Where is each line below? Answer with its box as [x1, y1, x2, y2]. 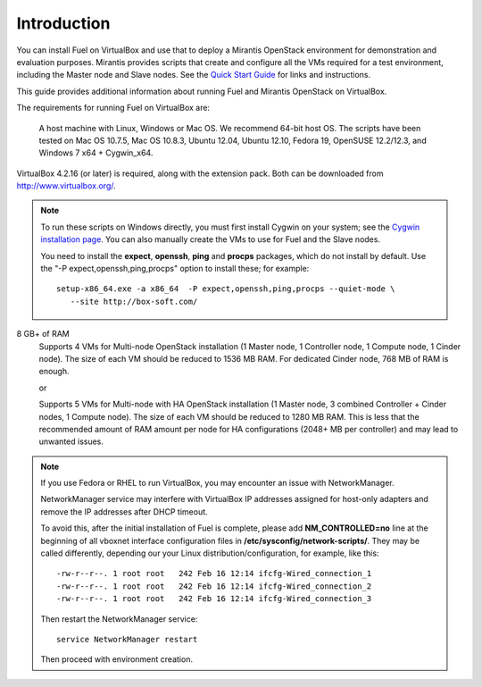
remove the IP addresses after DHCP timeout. [40, 506, 209, 517]
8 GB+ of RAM [16, 329, 71, 339]
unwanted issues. [38, 436, 104, 447]
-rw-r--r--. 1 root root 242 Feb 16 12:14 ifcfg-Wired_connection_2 [56, 581, 372, 591]
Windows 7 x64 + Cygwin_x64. [38, 147, 154, 158]
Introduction [16, 13, 111, 33]
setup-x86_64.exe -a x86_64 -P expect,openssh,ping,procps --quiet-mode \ [56, 284, 395, 294]
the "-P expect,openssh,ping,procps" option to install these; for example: [40, 264, 310, 274]
